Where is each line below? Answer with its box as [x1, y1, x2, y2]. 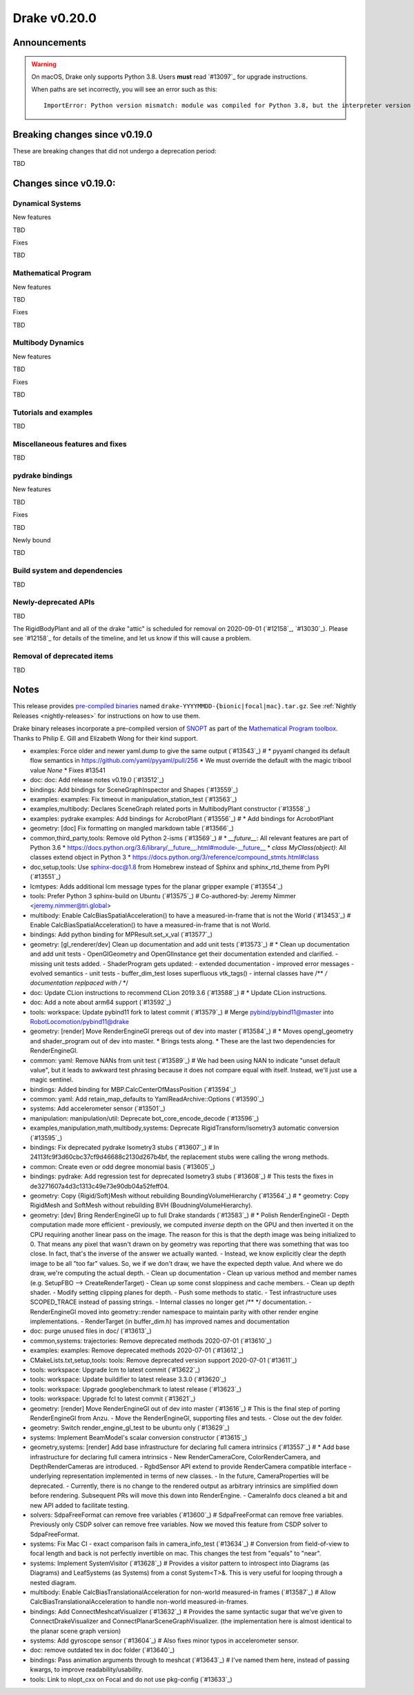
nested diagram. [30, 1578, 77, 1587]
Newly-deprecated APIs [12, 598, 95, 607]
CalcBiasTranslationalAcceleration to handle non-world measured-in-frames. [30, 1598, 248, 1606]
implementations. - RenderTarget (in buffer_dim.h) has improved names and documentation [30, 1317, 290, 1326]
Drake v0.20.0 [12, 10, 97, 26]
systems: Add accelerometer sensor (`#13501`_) [30, 1104, 166, 1112]
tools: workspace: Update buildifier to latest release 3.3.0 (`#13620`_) [30, 1375, 227, 1383]
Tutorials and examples [12, 408, 93, 417]
